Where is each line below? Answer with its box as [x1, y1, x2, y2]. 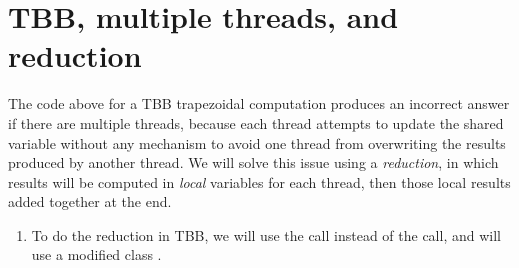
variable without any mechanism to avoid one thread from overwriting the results [8, 132, 506, 153]
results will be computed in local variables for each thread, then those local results [8, 171, 511, 192]
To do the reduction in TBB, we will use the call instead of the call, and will [31, 224, 501, 245]
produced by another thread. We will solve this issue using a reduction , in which [8, 152, 499, 173]
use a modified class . [31, 244, 162, 265]
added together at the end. [8, 191, 172, 212]
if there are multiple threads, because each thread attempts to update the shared [8, 112, 504, 133]
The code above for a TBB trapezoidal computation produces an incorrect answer [8, 93, 510, 114]
